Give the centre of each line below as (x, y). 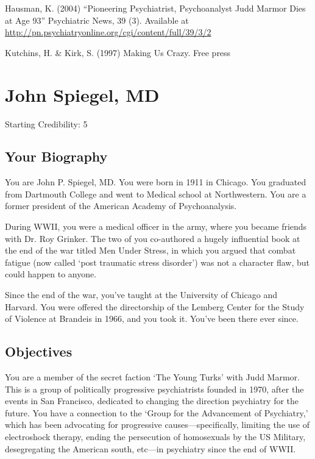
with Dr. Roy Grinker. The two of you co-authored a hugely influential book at (153, 238)
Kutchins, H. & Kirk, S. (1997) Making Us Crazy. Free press (118, 52)
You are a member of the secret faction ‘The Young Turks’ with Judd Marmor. (152, 377)
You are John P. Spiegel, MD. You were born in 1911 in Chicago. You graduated (156, 182)
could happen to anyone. (51, 274)
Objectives (39, 351)
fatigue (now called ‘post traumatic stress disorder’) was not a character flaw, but (157, 262)
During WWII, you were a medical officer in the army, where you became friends (156, 226)
